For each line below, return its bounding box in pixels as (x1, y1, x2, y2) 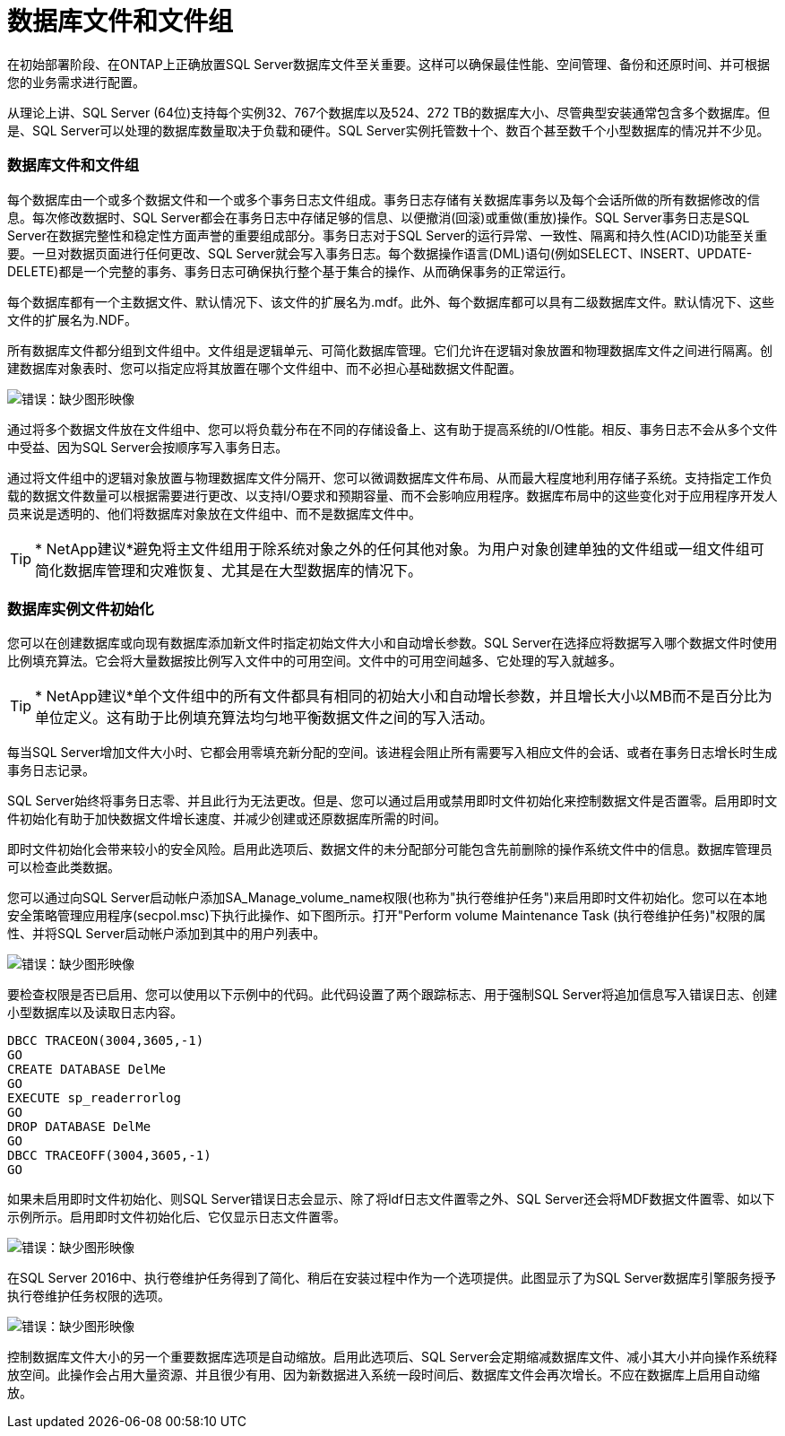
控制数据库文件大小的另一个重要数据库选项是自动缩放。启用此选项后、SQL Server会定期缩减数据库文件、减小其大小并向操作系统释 (7, 1349, 778, 1365)
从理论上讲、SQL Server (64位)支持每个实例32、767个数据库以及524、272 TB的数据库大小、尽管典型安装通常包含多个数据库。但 (7, 104, 771, 120)
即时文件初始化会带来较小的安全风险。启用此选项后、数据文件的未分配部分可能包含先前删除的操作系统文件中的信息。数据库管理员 (7, 841, 772, 857)
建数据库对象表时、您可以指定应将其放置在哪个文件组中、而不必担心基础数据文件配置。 (7, 360, 522, 376)
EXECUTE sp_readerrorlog (7, 1091, 181, 1106)
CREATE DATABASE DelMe (7, 1062, 167, 1077)
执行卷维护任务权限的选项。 (7, 1288, 170, 1304)
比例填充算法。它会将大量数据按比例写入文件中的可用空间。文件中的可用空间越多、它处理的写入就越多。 (7, 653, 622, 669)
